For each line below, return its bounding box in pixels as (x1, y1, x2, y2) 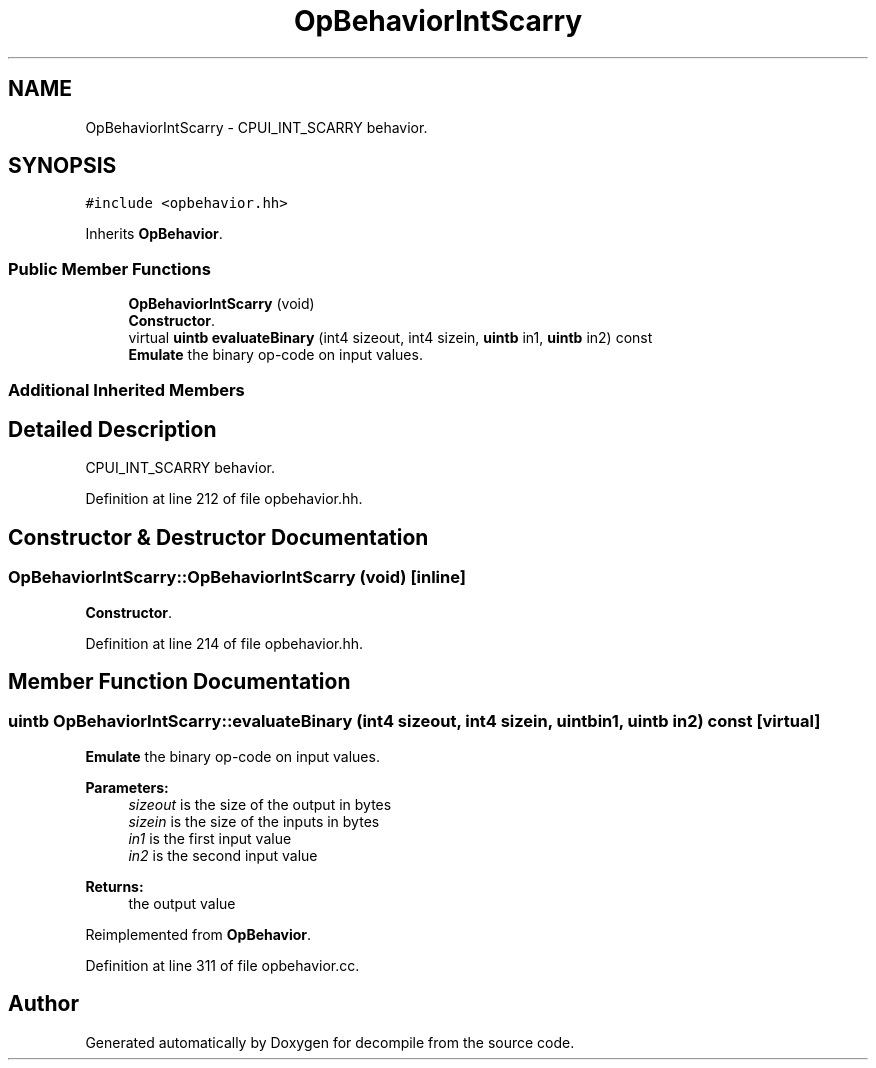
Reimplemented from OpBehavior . (85, 925, 312, 943)
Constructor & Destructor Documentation (8, 524, 429, 550)
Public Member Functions (8, 258, 211, 279)
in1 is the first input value (128, 829, 292, 847)
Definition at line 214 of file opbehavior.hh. (85, 634, 364, 652)
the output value (128, 894, 236, 912)
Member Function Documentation (8, 669, 351, 695)
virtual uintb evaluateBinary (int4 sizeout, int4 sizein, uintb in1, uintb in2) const (128, 329, 653, 347)
